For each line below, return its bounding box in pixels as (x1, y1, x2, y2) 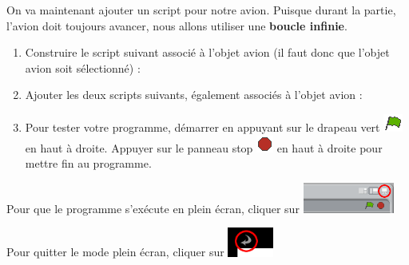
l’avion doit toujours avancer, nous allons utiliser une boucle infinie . (6, 17, 347, 34)
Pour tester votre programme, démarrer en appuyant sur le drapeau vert (25, 118, 380, 135)
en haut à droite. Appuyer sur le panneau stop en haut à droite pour (25, 139, 383, 156)
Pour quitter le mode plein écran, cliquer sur (6, 243, 224, 260)
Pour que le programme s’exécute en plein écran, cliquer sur (6, 200, 300, 216)
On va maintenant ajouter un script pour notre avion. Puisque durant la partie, (6, 2, 396, 18)
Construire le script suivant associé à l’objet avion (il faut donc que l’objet (25, 44, 390, 61)
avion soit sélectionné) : (25, 59, 141, 76)
